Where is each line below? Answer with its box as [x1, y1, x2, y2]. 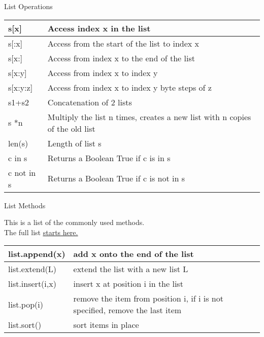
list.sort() [8, 319, 42, 331]
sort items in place [73, 319, 139, 331]
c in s [8, 152, 27, 164]
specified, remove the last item [73, 304, 182, 316]
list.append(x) [8, 248, 65, 260]
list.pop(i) [8, 298, 44, 310]
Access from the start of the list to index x [47, 37, 200, 49]
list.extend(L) [8, 263, 56, 275]
